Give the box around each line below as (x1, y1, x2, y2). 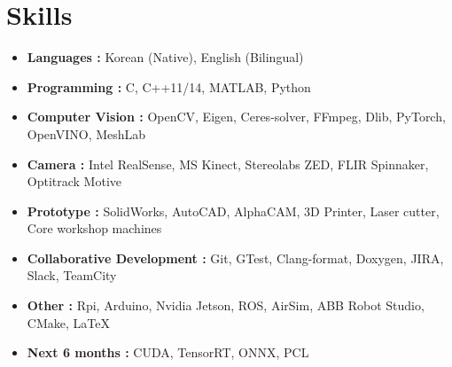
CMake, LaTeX (27, 313, 110, 332)
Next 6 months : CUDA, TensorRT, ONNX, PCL (27, 343, 309, 362)
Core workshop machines (27, 219, 162, 238)
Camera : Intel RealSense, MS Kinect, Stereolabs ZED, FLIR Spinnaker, (27, 154, 429, 173)
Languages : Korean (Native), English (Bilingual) (27, 48, 304, 66)
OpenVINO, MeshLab (27, 124, 146, 143)
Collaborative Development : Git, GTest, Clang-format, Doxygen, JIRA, (27, 248, 444, 267)
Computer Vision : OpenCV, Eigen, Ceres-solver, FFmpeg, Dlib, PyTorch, (27, 107, 446, 126)
